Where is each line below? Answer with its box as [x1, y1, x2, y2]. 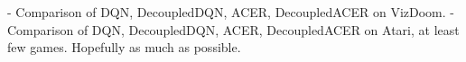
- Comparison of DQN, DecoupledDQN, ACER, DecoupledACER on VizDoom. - [7, 3, 454, 21]
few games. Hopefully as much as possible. [7, 38, 241, 57]
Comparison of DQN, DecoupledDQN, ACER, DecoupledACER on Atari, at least [7, 20, 460, 39]
